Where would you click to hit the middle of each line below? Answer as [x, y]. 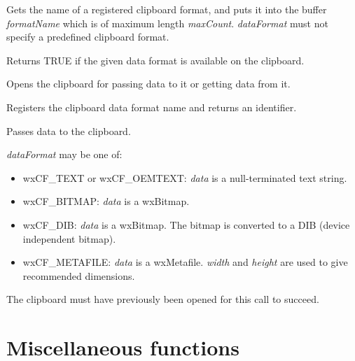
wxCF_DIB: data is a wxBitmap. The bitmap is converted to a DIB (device [186, 224]
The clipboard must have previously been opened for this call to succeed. [163, 299]
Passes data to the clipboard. [69, 130]
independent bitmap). [69, 238]
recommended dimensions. [79, 275]
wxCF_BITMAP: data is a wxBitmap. [106, 201]
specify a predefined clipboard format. [88, 37]
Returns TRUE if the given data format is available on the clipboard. [155, 60]
